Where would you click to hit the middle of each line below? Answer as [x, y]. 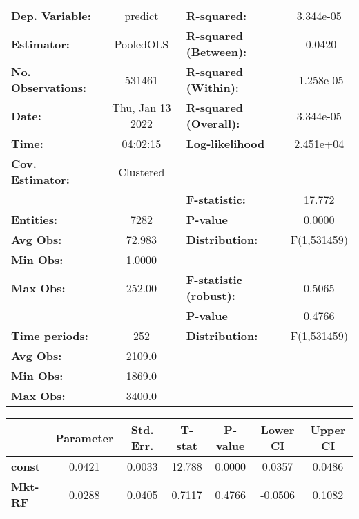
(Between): [216, 51]
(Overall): [213, 123]
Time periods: [50, 336]
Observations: [49, 87]
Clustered [142, 171]
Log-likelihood [225, 143]
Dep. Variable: [51, 16]
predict [142, 16]
